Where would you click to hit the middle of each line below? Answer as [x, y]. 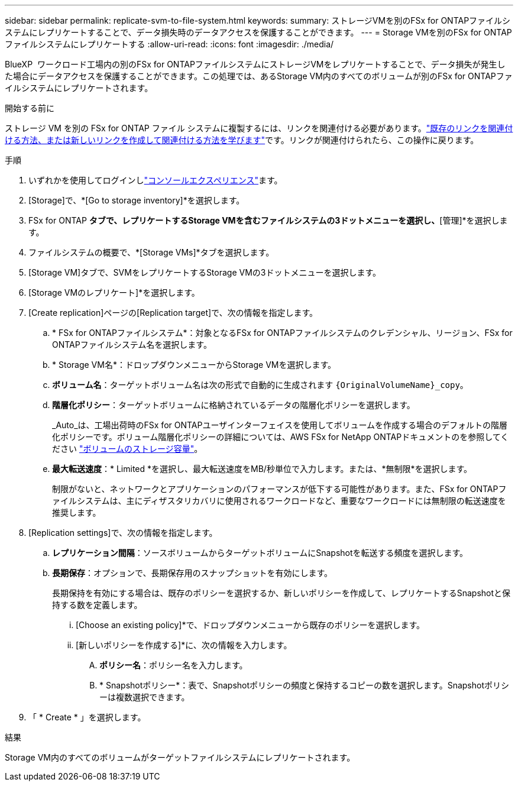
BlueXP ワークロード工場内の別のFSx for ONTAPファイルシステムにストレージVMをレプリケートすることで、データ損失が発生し [255, 64]
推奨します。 [77, 512]
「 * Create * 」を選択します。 [87, 717]
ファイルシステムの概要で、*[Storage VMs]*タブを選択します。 [151, 252]
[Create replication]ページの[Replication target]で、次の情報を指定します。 [173, 313]
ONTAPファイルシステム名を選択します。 [132, 345]
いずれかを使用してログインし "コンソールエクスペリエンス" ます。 [156, 180]
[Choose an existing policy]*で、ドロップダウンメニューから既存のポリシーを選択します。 [250, 625]
